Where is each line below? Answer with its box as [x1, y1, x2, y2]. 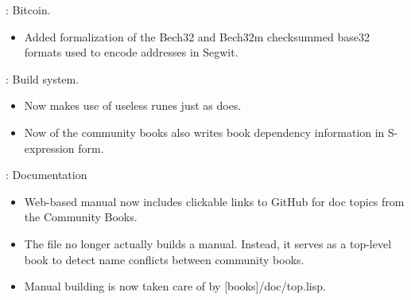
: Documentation [6, 166, 87, 183]
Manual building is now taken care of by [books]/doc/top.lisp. [24, 278, 326, 294]
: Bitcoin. [6, 2, 51, 18]
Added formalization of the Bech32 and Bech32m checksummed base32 [24, 28, 370, 45]
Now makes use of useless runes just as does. [24, 97, 242, 114]
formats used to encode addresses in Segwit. [24, 44, 238, 60]
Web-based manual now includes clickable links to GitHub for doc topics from [24, 193, 405, 209]
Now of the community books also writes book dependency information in [24, 123, 385, 140]
